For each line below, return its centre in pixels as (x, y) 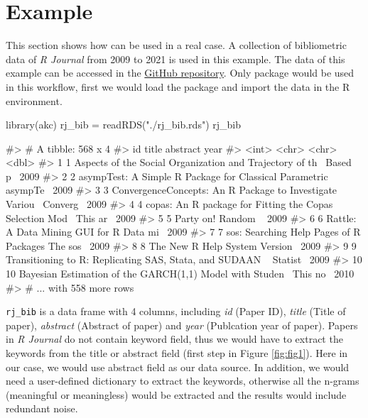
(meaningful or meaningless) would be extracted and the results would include (176, 394)
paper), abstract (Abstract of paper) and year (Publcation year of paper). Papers (182, 325)
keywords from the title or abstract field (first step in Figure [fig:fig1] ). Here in (177, 353)
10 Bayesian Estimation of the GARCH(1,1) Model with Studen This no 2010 (180, 274)
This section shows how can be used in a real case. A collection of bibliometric (176, 45)
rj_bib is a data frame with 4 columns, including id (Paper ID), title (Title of (176, 311)
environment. (34, 100)
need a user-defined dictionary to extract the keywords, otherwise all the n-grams (183, 381)
